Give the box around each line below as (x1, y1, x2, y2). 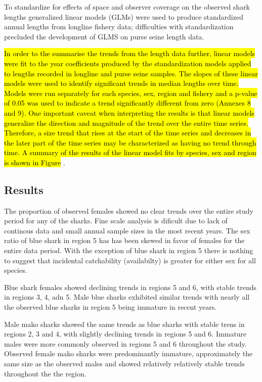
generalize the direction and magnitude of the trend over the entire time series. (4, 117, 248, 128)
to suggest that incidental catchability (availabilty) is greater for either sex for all (4, 255, 256, 265)
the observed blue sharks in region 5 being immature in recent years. (4, 302, 217, 312)
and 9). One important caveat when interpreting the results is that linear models (4, 107, 254, 118)
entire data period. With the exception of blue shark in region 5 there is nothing (4, 245, 253, 256)
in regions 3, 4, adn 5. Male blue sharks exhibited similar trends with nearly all (4, 292, 250, 302)
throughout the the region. (4, 368, 86, 378)
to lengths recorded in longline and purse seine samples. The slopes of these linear (4, 68, 258, 78)
